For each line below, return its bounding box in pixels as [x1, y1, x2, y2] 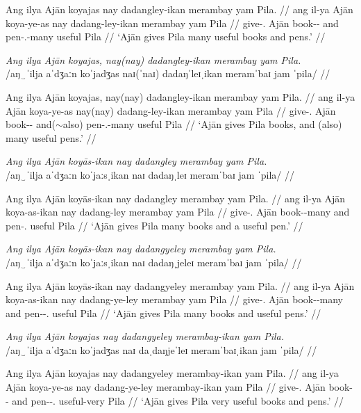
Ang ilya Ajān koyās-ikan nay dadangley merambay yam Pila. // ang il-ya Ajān [6, 191, 346, 205]
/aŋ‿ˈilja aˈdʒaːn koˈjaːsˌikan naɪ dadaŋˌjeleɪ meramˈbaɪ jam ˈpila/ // [6, 254, 302, 269]
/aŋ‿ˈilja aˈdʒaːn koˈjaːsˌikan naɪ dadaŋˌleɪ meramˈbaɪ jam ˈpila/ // [6, 167, 294, 181]
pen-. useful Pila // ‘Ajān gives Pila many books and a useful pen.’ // [6, 218, 303, 232]
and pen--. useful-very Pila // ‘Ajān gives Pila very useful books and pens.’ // [12, 393, 344, 407]
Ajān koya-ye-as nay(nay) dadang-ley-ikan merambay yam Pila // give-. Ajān [6, 103, 336, 118]
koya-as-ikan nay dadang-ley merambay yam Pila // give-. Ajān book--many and [6, 204, 350, 219]
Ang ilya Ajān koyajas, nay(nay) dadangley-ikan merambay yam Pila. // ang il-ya [6, 89, 355, 104]
